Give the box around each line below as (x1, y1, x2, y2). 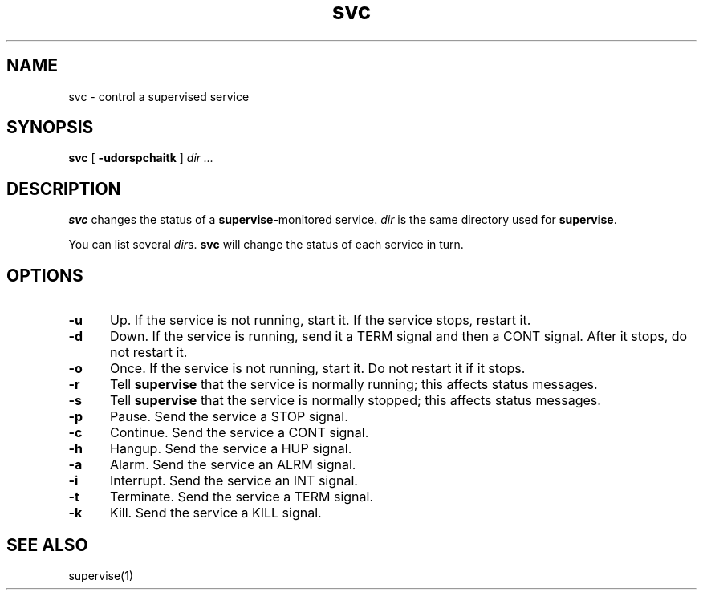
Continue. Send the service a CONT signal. (109, 424, 369, 441)
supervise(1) (68, 568, 133, 582)
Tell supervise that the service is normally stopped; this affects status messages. (109, 392, 601, 409)
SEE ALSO (6, 534, 88, 555)
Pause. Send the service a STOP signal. (109, 408, 348, 425)
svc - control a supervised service (68, 89, 250, 103)
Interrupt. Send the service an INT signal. (109, 472, 358, 489)
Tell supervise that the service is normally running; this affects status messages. (109, 376, 598, 393)
